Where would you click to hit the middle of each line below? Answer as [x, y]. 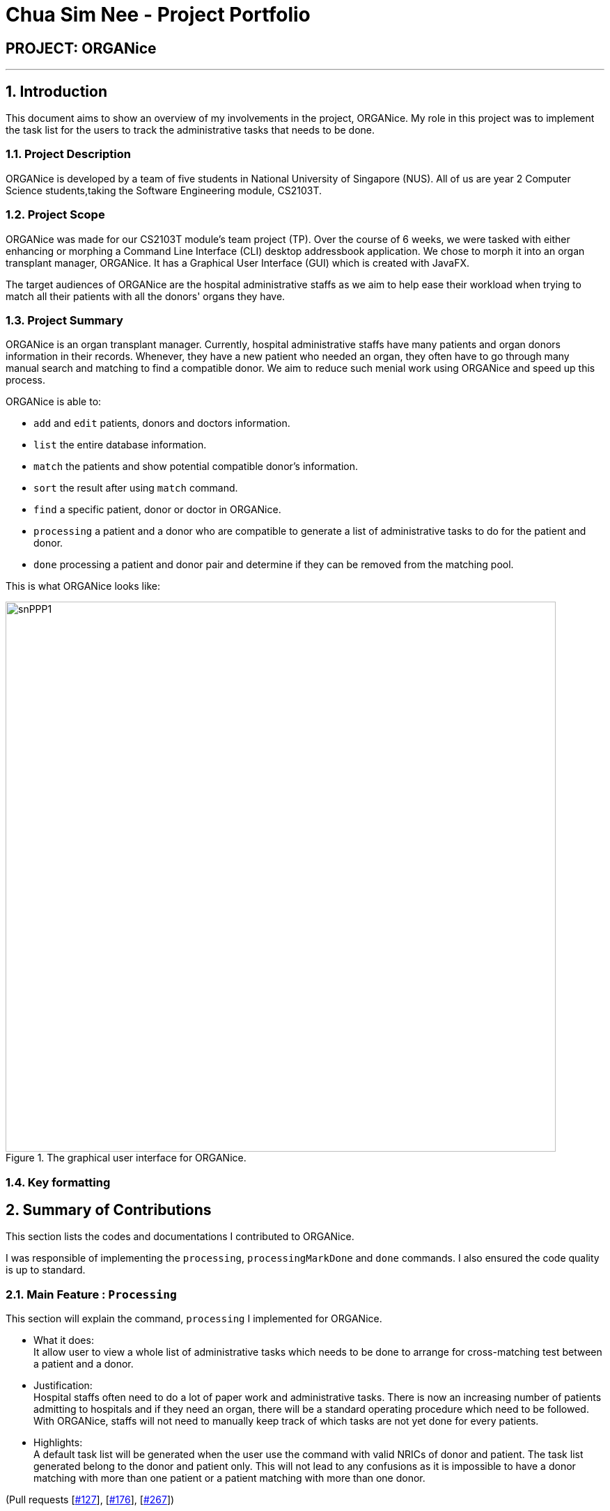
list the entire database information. [120, 445]
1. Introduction [56, 91]
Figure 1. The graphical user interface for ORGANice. [126, 1158]
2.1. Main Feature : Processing [91, 1294]
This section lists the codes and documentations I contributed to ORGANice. [180, 1237]
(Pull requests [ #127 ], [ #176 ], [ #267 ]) [90, 1500]
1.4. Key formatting [58, 1182]
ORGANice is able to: [54, 402]
